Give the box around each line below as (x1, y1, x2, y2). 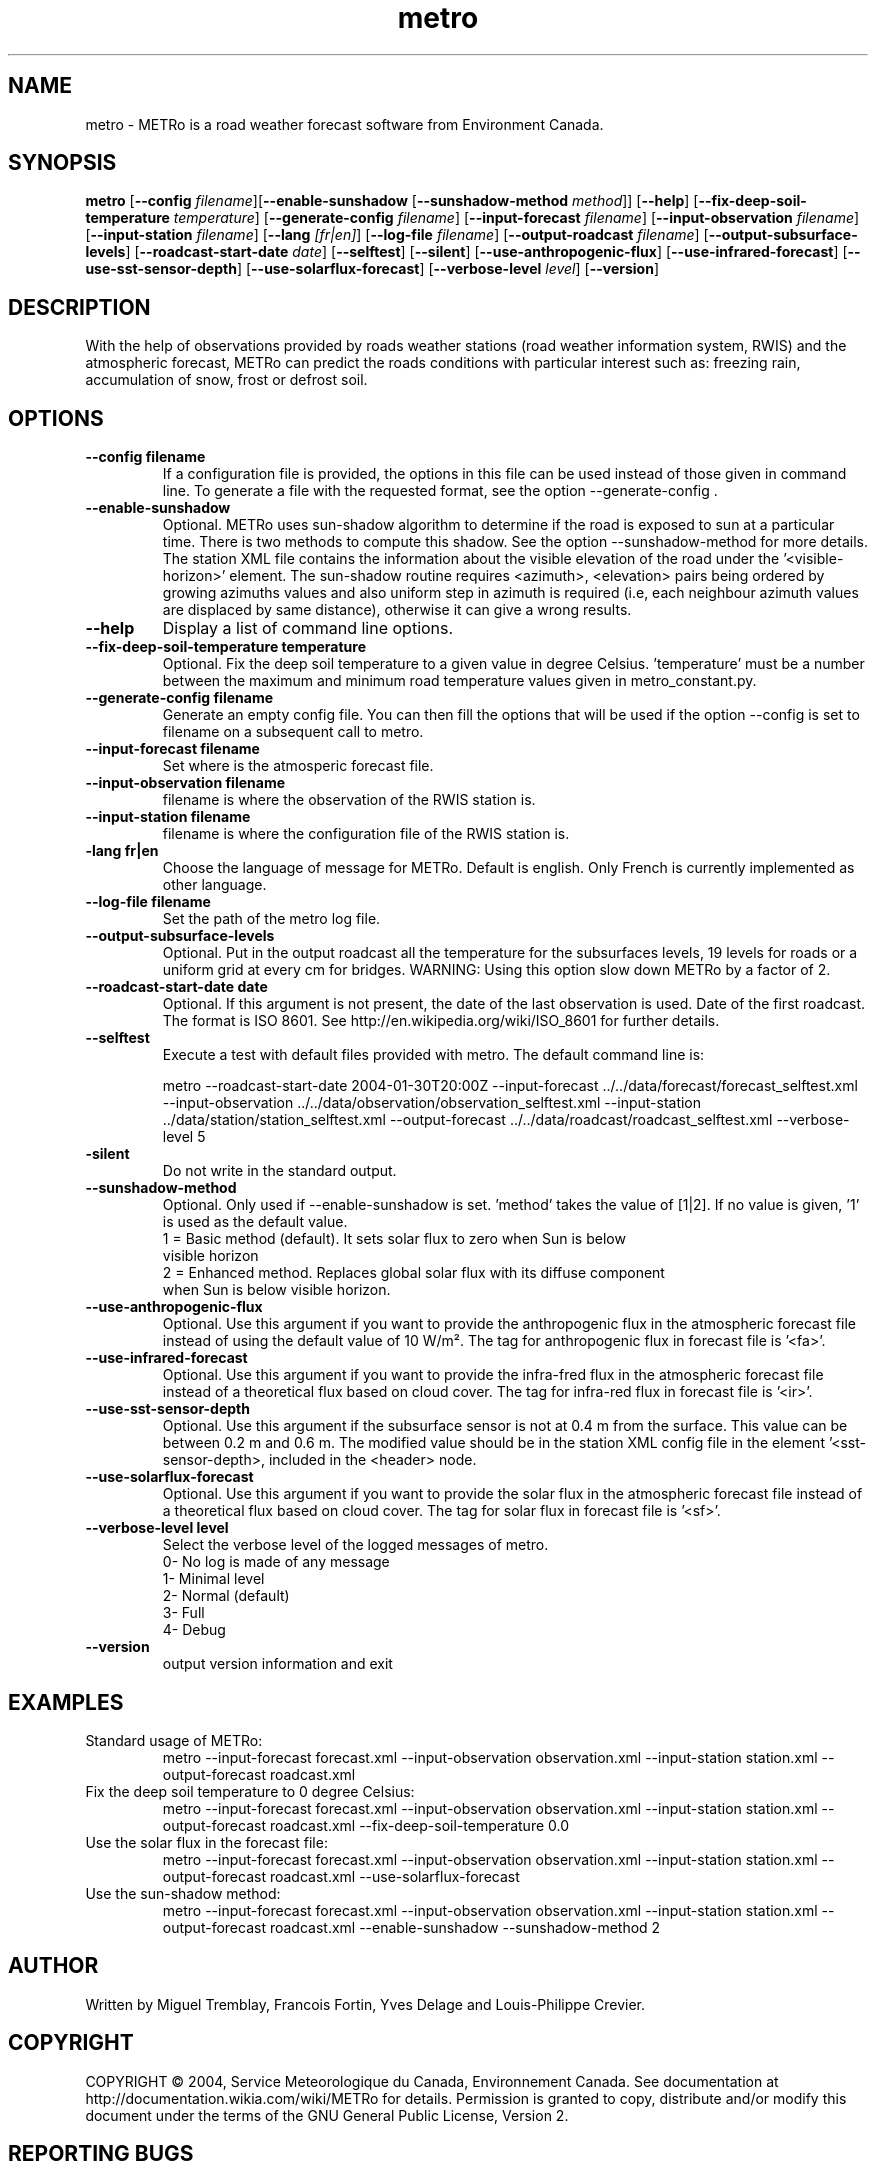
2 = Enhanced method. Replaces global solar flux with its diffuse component (162, 1264, 665, 1282)
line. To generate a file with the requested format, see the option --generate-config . (162, 482, 718, 500)
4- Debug (162, 1621, 226, 1639)
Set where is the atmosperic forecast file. (162, 757, 434, 775)
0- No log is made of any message (162, 1553, 390, 1571)
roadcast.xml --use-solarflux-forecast (269, 1867, 520, 1885)
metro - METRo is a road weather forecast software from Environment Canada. (85, 115, 604, 133)
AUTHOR (8, 1953, 99, 1979)
